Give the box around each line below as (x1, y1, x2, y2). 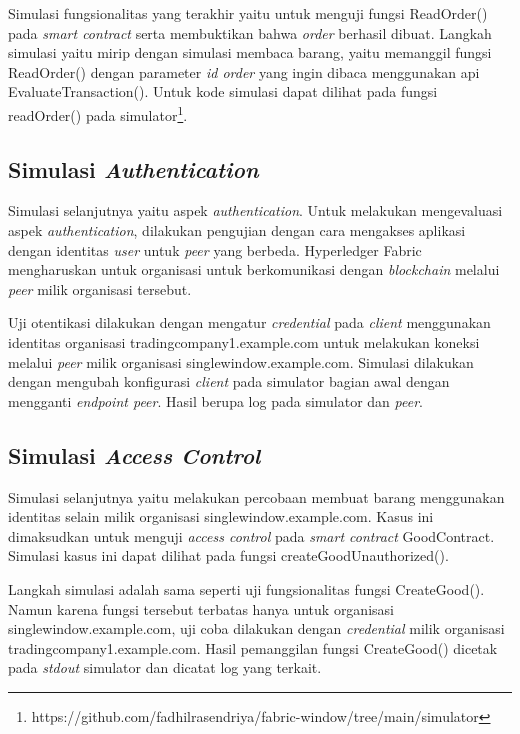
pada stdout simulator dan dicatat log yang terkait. (8, 657, 322, 678)
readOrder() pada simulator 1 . (8, 101, 188, 125)
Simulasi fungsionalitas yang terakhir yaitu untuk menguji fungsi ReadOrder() (8, 3, 488, 23)
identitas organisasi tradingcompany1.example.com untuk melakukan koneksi (8, 331, 480, 352)
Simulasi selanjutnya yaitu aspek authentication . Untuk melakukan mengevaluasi (8, 200, 503, 221)
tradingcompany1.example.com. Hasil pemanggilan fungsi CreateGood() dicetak (8, 637, 498, 658)
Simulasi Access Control (8, 439, 261, 470)
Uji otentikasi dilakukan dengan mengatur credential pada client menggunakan (8, 312, 491, 333)
